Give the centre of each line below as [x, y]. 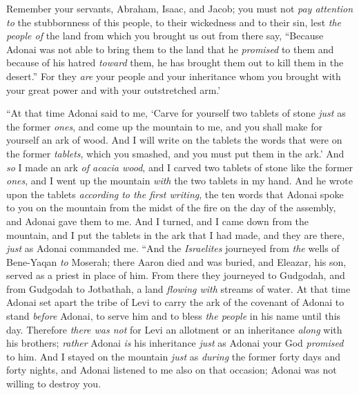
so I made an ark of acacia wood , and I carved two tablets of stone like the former [180, 167]
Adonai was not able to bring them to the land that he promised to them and [170, 49]
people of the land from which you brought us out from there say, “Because [165, 36]
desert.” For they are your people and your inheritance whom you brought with [174, 76]
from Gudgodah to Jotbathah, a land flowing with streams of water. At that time [178, 288]
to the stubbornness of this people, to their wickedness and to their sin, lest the [174, 22]
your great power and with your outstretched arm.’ [114, 89]
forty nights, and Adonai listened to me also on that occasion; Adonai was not [172, 370]
